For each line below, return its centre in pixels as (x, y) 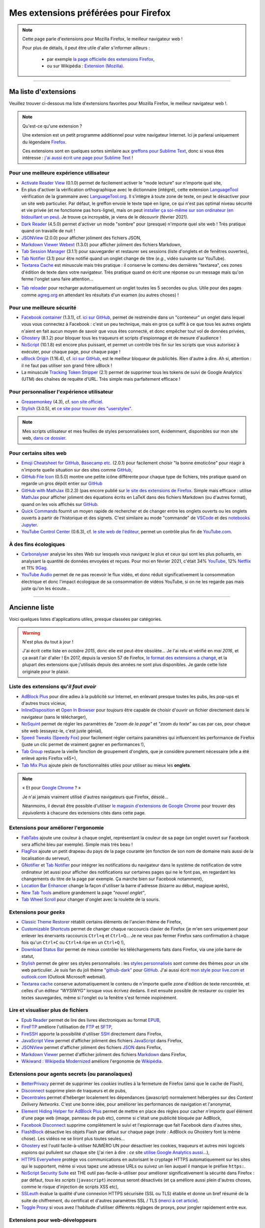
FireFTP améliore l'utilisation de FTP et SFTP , (67, 1027)
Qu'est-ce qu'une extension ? (52, 126)
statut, (28, 956)
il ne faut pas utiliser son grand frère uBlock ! (67, 365)
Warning (31, 633)
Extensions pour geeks (37, 912)
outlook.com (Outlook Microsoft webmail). (64, 977)
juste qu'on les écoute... (46, 588)
